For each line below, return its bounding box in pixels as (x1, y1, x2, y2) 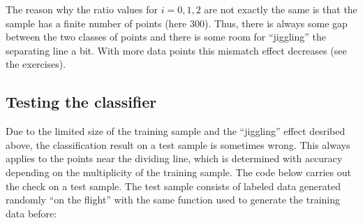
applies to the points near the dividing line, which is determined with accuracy (6, 151, 343, 166)
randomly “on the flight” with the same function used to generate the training (6, 192, 341, 207)
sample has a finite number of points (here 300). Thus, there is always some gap (6, 15, 348, 30)
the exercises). (6, 57, 66, 71)
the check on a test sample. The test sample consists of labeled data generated (6, 178, 341, 193)
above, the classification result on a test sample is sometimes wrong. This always (6, 137, 350, 152)
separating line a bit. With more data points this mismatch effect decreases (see (6, 43, 347, 57)
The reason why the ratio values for (6, 2, 158, 16)
